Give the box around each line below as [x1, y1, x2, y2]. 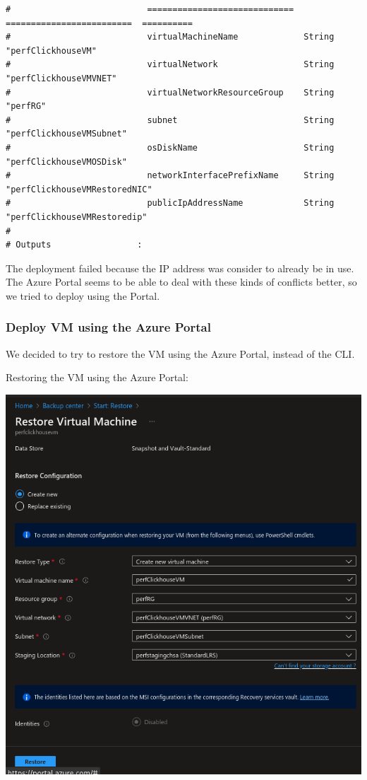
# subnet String [6, 115, 335, 125]
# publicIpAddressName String [6, 198, 335, 209]
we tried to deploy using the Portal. [6, 288, 160, 303]
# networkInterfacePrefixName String [6, 170, 335, 181]
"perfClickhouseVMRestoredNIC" [6, 184, 152, 194]
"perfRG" [6, 101, 47, 112]
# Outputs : [6, 240, 143, 250]
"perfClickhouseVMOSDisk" [6, 156, 127, 167]
